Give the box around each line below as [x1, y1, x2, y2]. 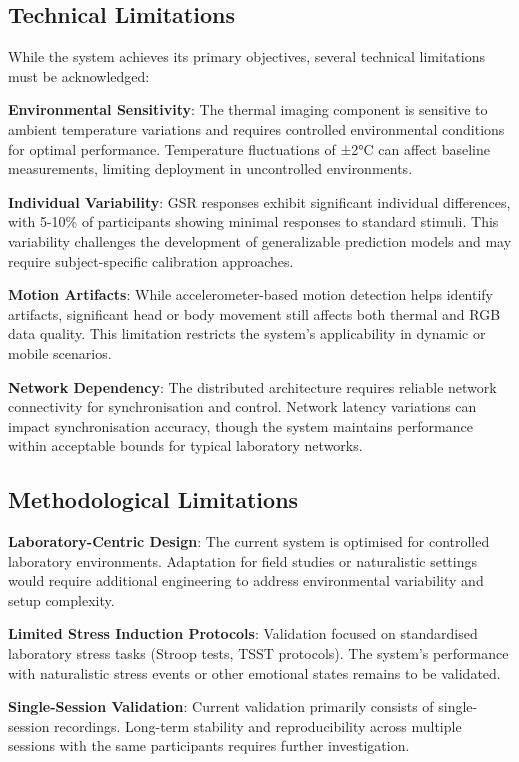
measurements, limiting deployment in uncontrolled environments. [8, 158, 413, 179]
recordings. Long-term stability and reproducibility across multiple [54, 715, 462, 736]
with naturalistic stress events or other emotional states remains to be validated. [8, 662, 501, 683]
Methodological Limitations [8, 484, 299, 515]
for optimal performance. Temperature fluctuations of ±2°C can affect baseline [8, 138, 490, 159]
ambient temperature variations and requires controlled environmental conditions [8, 118, 505, 139]
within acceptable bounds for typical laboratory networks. [8, 435, 363, 456]
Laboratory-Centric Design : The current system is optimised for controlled [8, 531, 490, 552]
